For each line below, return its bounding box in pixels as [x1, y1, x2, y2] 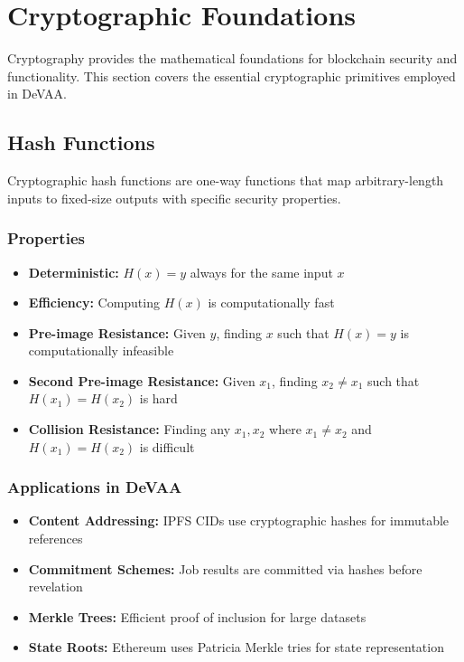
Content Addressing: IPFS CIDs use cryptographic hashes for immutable [28, 511, 450, 530]
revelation [28, 577, 83, 596]
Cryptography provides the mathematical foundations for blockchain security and [7, 49, 458, 68]
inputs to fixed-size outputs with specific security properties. [7, 188, 341, 207]
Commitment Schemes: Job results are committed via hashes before [28, 559, 422, 578]
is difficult [139, 437, 195, 456]
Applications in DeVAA [7, 476, 182, 498]
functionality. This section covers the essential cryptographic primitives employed [7, 66, 456, 85]
